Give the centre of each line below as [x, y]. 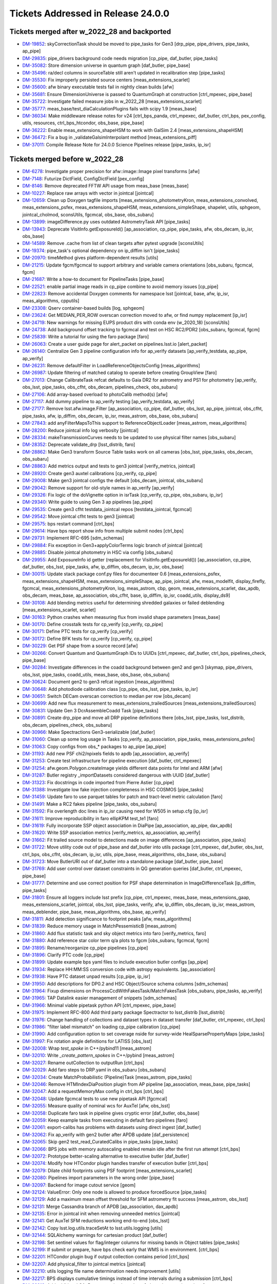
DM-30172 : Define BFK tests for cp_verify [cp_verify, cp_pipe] [87, 638]
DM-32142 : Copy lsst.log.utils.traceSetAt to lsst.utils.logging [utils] [92, 1228]
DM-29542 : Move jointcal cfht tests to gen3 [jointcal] [78, 517]
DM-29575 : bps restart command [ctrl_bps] [68, 523]
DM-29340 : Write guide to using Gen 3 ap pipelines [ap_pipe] [87, 502]
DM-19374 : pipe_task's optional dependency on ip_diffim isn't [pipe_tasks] [101, 250]
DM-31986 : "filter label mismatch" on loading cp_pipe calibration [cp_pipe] [101, 1027]
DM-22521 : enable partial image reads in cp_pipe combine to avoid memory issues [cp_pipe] [120, 286]
